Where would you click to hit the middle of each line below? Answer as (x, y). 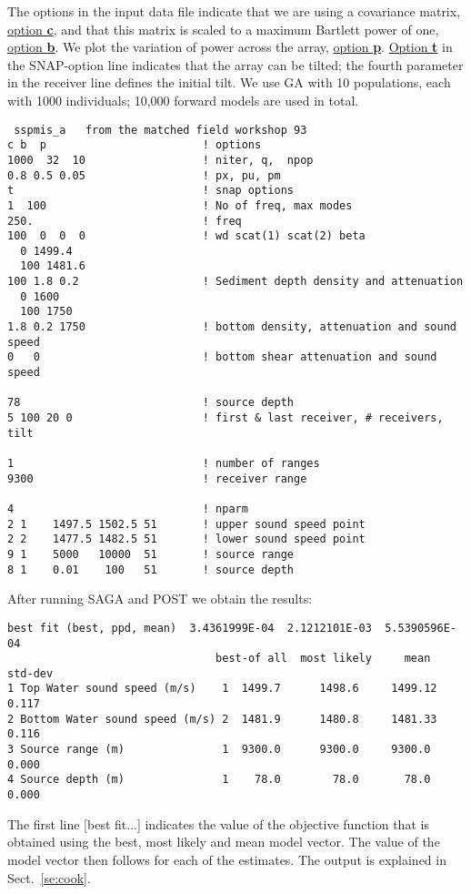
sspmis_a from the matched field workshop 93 (160, 130)
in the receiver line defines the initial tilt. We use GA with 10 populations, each (229, 82)
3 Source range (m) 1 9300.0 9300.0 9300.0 (219, 750)
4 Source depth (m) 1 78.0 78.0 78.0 (219, 780)
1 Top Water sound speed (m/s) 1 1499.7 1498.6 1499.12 (222, 689)
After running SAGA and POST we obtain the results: (160, 599)
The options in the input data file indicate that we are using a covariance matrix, (234, 11)
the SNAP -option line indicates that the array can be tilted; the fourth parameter (235, 64)
